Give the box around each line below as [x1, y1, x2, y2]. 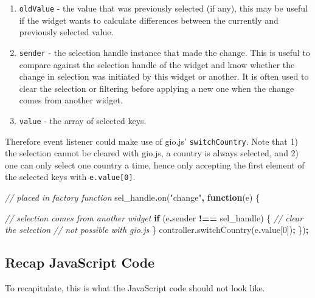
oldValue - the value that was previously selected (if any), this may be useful [19, 2, 308, 14]
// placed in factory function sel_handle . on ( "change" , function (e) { [5, 191, 260, 204]
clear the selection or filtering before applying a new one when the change [19, 81, 294, 94]
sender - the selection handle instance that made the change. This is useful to [19, 46, 310, 58]
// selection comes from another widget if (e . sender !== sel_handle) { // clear [5, 211, 303, 224]
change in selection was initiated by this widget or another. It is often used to [19, 70, 309, 83]
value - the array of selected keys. [19, 114, 147, 126]
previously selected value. [19, 26, 114, 38]
